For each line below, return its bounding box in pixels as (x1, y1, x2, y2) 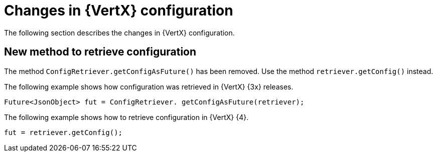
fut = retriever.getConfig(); (4, 128, 123, 136)
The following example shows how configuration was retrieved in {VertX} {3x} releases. (4, 82, 294, 91)
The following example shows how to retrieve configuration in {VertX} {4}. (4, 112, 249, 121)
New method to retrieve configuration (4, 45, 197, 58)
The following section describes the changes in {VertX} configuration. (4, 28, 235, 37)
